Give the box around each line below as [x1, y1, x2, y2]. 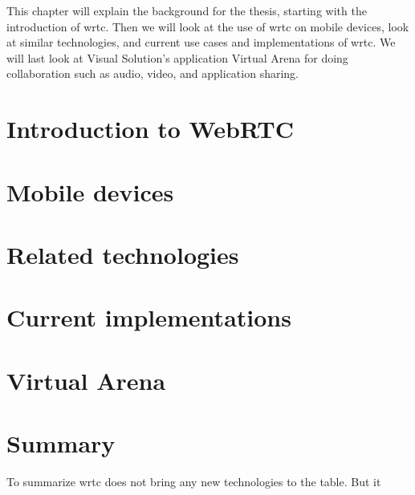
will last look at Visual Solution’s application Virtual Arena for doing [6, 49, 348, 66]
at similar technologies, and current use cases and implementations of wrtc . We [6, 34, 396, 51]
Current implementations [6, 301, 291, 334]
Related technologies [6, 237, 239, 270]
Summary [6, 427, 116, 460]
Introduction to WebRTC [6, 112, 294, 145]
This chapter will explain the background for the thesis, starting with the [6, 2, 367, 18]
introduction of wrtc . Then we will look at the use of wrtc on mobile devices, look [6, 18, 409, 34]
